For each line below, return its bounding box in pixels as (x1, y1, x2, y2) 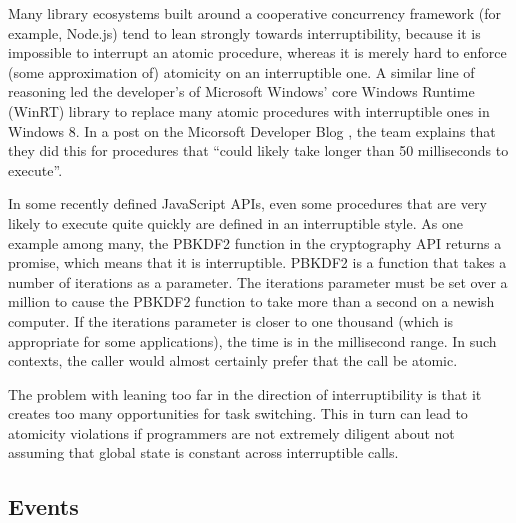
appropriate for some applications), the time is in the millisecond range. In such (8, 330, 497, 351)
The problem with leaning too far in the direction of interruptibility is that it (8, 383, 482, 404)
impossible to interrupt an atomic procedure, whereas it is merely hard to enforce (8, 42, 507, 63)
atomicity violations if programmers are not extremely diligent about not (8, 422, 455, 443)
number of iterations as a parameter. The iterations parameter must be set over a (8, 271, 508, 292)
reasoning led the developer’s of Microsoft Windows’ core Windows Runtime (8, 81, 475, 102)
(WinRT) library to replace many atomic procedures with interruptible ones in (8, 100, 490, 121)
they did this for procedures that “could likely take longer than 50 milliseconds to (8, 140, 509, 161)
